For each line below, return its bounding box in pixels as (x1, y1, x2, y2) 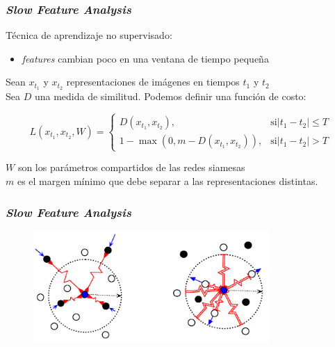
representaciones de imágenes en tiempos (66, 74, 240, 89)
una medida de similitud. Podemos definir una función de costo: (34, 89, 307, 104)
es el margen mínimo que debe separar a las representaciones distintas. (17, 174, 318, 188)
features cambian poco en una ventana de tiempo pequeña (22, 51, 269, 65)
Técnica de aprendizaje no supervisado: (6, 28, 172, 42)
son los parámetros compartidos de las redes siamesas (17, 160, 245, 175)
